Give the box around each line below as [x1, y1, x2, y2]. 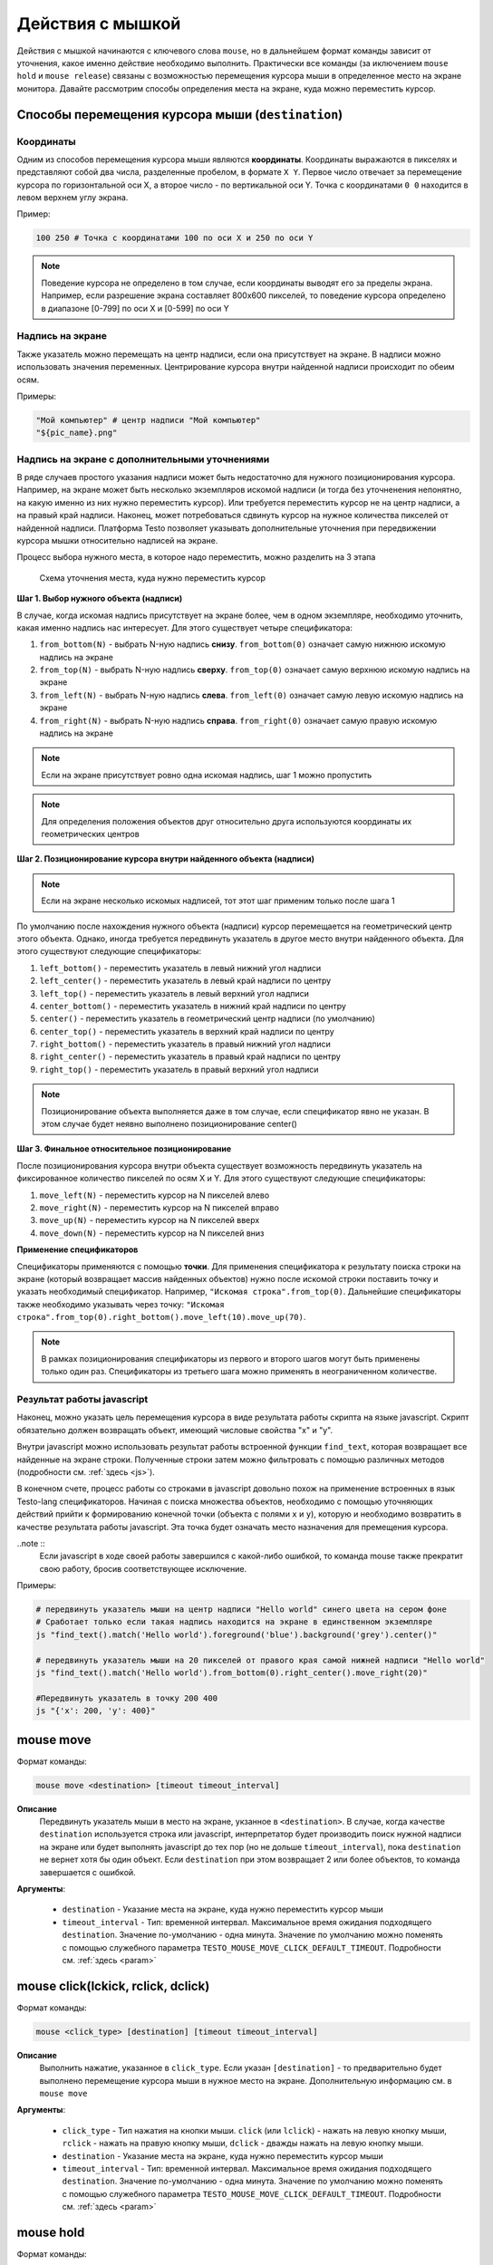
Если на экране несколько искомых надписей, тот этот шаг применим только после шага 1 [41, 895, 395, 906]
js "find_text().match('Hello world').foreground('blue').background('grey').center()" [35, 1629, 438, 1640]
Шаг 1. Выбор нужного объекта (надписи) [16, 593, 183, 604]
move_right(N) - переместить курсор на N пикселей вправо [39, 1201, 280, 1213]
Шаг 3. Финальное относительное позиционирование [16, 1143, 232, 1154]
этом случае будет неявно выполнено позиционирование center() [41, 1119, 298, 1130]
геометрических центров [41, 828, 140, 839]
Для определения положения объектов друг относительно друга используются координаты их [41, 815, 412, 826]
